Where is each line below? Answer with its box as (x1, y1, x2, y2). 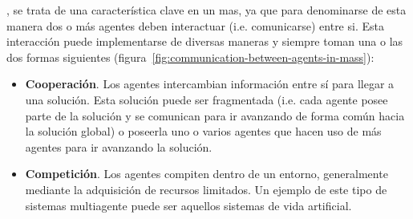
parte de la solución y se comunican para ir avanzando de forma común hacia (25, 107, 405, 124)
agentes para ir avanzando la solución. (25, 138, 213, 155)
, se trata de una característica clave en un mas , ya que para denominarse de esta (6, 2, 407, 18)
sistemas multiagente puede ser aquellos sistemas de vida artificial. (25, 197, 352, 213)
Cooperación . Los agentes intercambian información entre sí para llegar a (25, 75, 395, 92)
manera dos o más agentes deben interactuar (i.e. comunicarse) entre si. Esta (6, 17, 384, 34)
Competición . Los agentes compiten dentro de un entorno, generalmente (25, 165, 388, 182)
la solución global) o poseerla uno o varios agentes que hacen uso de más (25, 123, 382, 140)
